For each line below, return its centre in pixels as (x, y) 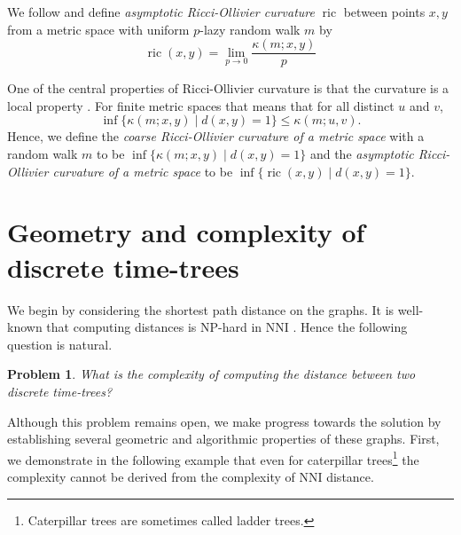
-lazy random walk (250, 29)
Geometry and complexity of (186, 232)
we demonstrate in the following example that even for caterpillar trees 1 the (213, 458)
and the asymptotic (362, 154)
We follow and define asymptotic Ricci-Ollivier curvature (161, 12)
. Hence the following (350, 327)
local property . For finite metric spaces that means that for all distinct (201, 105)
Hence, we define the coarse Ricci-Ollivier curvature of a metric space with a (216, 136)
